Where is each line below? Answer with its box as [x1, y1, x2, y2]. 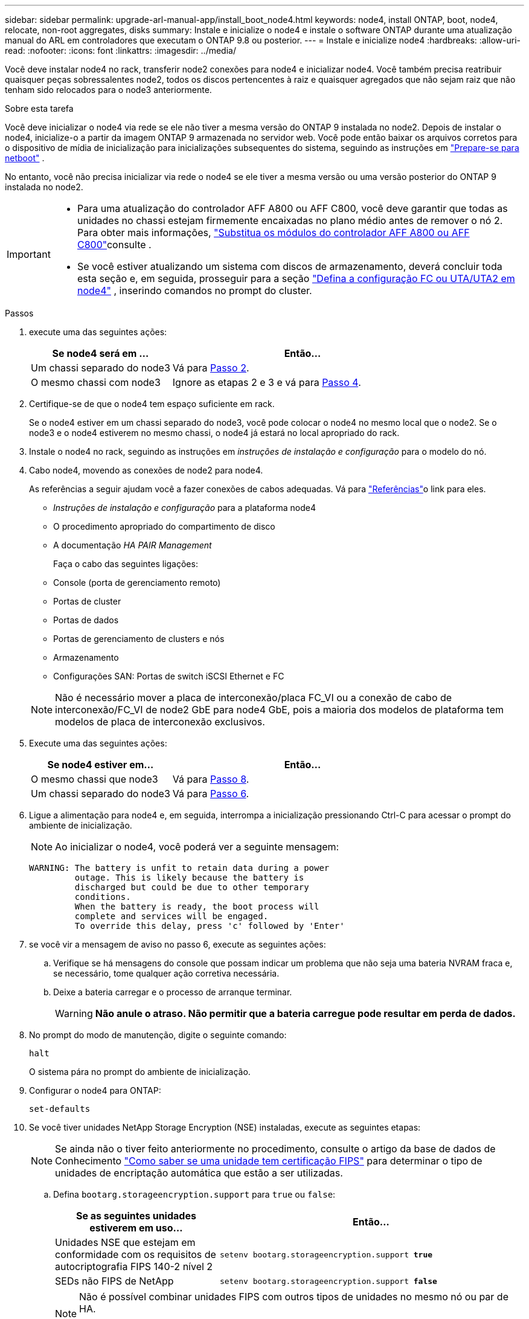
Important [7, 248, 51, 260]
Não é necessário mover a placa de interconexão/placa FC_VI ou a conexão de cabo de [55, 692, 452, 704]
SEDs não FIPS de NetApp [55, 1275, 174, 1287]
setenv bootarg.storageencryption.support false [219, 1276, 437, 1286]
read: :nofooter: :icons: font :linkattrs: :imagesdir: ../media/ [5, 45, 236, 56]
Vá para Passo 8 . [172, 773, 249, 785]
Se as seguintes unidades [76, 1210, 196, 1222]
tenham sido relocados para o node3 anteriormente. [5, 85, 212, 95]
